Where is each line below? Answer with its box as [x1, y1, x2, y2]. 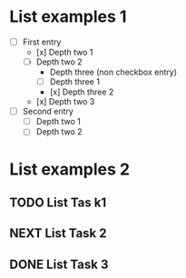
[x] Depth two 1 [35, 47, 93, 57]
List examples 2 [9, 159, 130, 179]
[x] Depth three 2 [49, 86, 114, 97]
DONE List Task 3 [9, 256, 109, 272]
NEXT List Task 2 [9, 225, 107, 242]
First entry [22, 36, 62, 47]
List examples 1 [9, 6, 127, 27]
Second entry [22, 106, 74, 117]
